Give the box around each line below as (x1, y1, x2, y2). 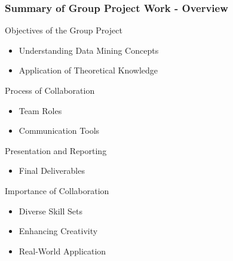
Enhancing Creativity (19, 225, 98, 237)
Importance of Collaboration (5, 184, 109, 196)
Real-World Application (19, 244, 106, 257)
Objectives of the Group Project (5, 24, 122, 36)
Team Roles (19, 104, 62, 116)
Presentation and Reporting (5, 144, 107, 156)
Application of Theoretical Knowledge (19, 64, 158, 76)
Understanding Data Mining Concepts (19, 44, 159, 56)
